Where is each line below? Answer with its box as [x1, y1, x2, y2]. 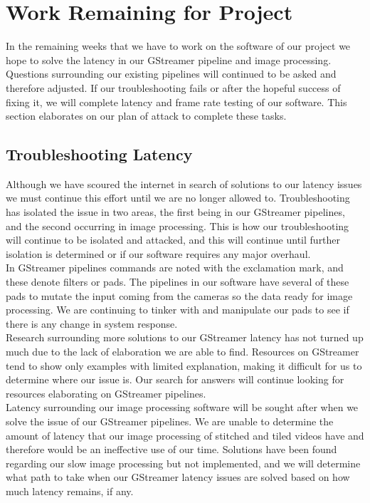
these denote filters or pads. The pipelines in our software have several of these [6, 274, 349, 289]
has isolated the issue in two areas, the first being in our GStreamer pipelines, [6, 204, 345, 219]
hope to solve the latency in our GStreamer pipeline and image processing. [6, 52, 332, 67]
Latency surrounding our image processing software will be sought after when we [6, 400, 359, 415]
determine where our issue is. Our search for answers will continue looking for [6, 372, 344, 387]
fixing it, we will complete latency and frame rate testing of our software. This [6, 94, 347, 109]
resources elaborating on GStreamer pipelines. [6, 385, 206, 400]
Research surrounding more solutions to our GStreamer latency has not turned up [6, 330, 364, 345]
